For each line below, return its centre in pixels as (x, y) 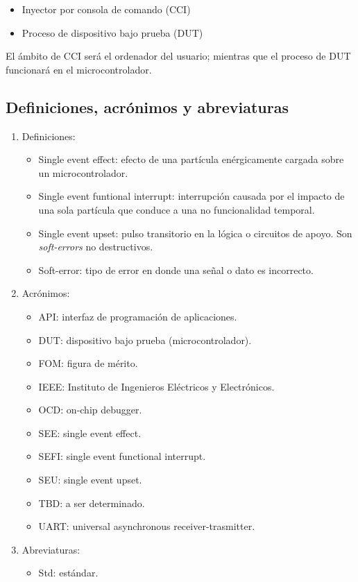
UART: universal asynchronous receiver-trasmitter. (147, 526)
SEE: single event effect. (90, 433)
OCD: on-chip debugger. (90, 410)
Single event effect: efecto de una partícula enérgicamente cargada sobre (191, 159)
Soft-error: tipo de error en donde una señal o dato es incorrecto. (176, 269)
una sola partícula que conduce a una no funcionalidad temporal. (177, 209)
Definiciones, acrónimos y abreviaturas (147, 106)
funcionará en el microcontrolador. (79, 69)
